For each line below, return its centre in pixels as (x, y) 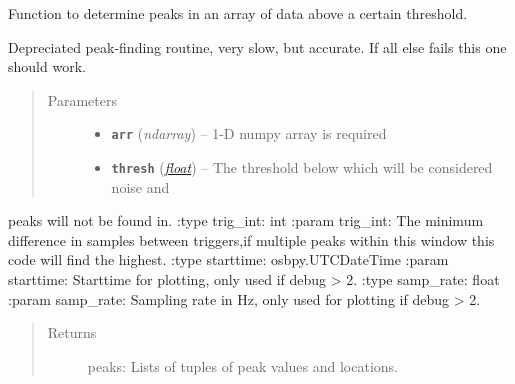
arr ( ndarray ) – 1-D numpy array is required (249, 133)
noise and (140, 186)
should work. (47, 66)
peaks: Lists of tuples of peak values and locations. (243, 365)
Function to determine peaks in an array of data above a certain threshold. (238, 13)
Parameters (82, 99)
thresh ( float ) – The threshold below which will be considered (302, 167)
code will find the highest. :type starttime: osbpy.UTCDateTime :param (228, 259)
